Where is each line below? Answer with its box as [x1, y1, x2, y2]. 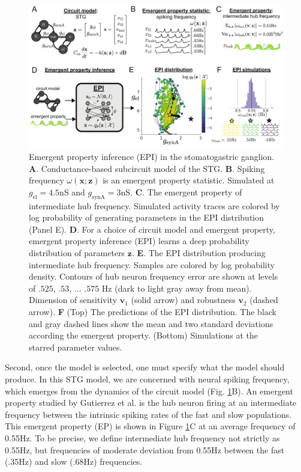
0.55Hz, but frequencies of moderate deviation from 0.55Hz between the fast [5, 443, 285, 456]
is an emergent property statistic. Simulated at [103, 174, 275, 186]
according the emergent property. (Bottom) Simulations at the [29, 329, 258, 342]
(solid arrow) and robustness [131, 293, 236, 306]
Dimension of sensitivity [29, 293, 118, 306]
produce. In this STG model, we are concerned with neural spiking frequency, [5, 372, 290, 385]
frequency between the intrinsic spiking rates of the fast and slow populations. [5, 408, 292, 420]
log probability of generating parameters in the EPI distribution [29, 211, 264, 224]
